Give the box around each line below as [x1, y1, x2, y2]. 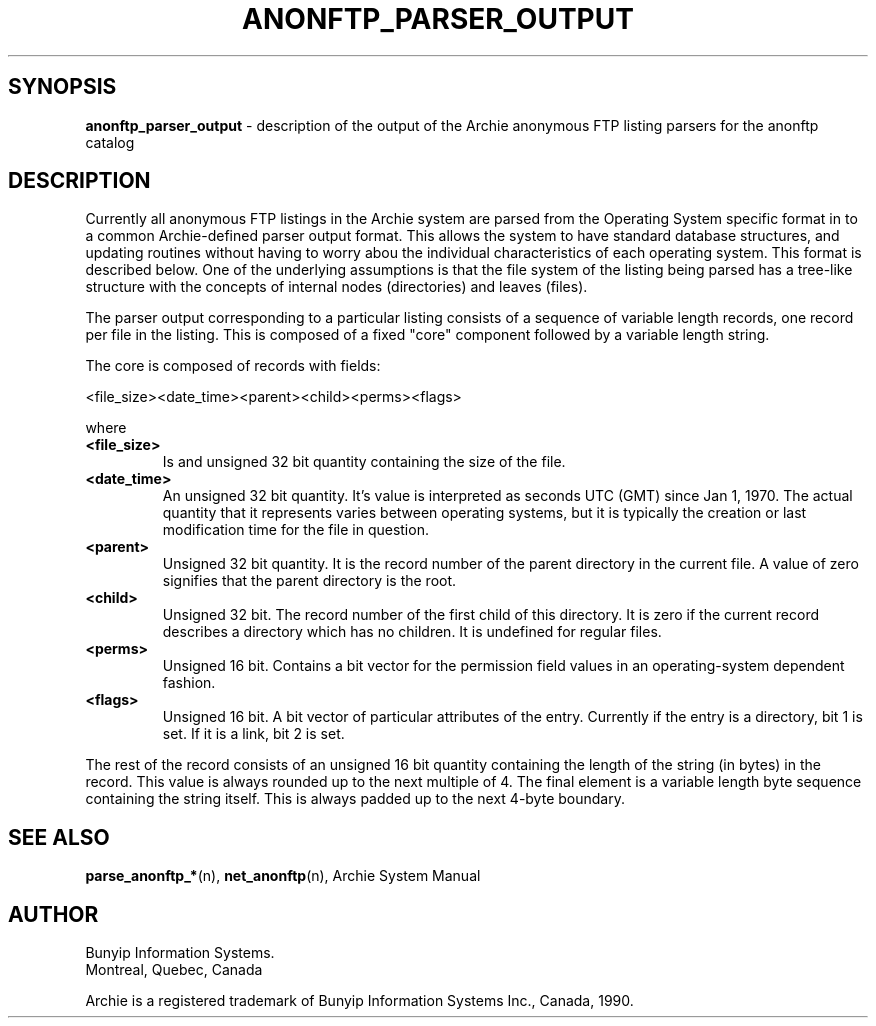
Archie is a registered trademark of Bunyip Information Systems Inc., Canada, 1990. [85, 992, 634, 1010]
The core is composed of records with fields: [85, 357, 381, 375]
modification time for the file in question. [162, 521, 429, 539]
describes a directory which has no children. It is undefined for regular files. [162, 623, 662, 641]
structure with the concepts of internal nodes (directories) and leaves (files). [85, 278, 588, 296]
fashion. [162, 674, 216, 692]
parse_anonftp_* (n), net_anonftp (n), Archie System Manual [85, 867, 481, 885]
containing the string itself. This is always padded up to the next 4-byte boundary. [85, 790, 625, 808]
